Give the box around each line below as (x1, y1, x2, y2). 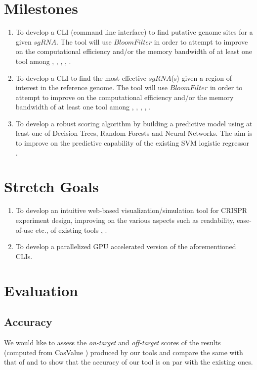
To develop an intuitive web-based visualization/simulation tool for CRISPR (15, 205, 248, 215)
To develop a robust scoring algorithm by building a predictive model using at (15, 118, 253, 128)
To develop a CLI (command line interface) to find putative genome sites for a (15, 27, 253, 37)
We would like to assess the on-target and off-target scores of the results (4, 337, 221, 347)
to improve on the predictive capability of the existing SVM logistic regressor (15, 138, 250, 148)
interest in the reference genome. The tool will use (15, 82, 168, 93)
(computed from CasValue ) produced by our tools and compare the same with (4, 347, 243, 357)
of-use (15, 224, 34, 235)
